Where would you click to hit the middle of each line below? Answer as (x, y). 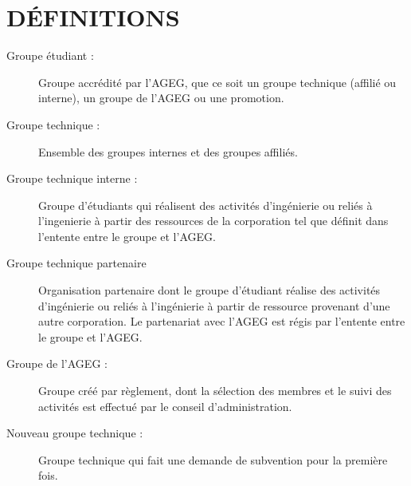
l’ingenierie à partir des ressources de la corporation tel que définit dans (213, 221)
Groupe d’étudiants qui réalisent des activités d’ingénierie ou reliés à (205, 205)
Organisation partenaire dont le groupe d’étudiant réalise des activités (209, 290)
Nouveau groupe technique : (75, 433)
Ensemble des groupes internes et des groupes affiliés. (168, 151)
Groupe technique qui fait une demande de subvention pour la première (213, 459)
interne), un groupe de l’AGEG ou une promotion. (161, 98)
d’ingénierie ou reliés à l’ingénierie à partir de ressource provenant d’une (214, 305)
